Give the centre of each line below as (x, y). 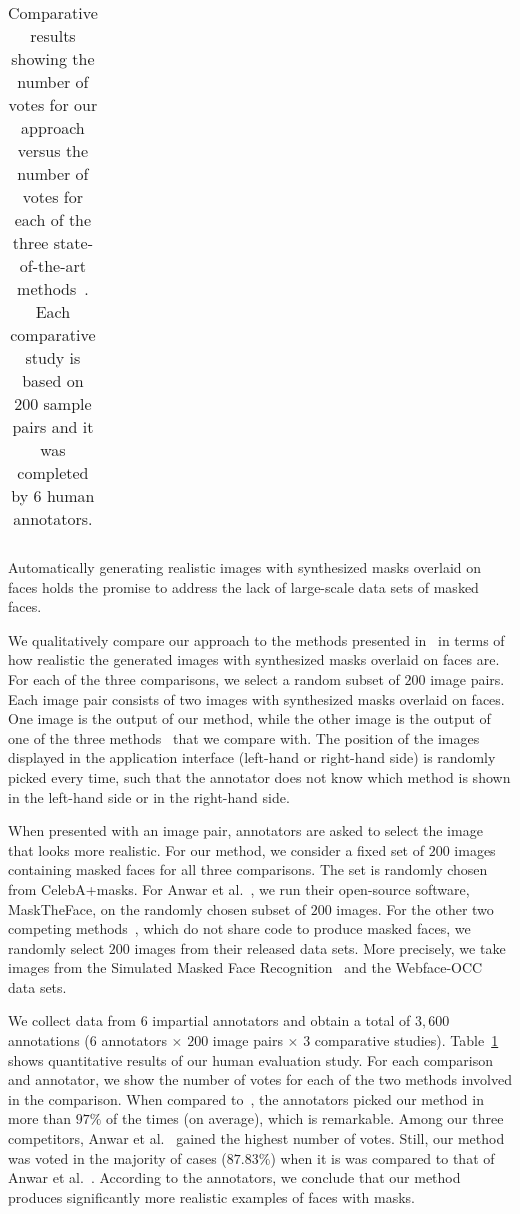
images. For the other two (415, 908)
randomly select (56, 947)
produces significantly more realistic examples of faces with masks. (212, 1196)
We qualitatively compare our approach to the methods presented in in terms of (256, 639)
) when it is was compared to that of (382, 1157)
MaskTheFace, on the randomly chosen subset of (157, 908)
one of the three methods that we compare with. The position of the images (244, 737)
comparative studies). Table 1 (406, 1040)
